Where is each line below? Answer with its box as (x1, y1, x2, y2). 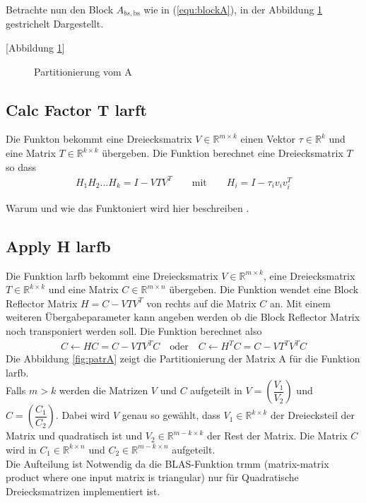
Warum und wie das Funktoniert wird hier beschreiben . (6, 200, 249, 215)
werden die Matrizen (59, 383, 148, 398)
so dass (6, 159, 36, 174)
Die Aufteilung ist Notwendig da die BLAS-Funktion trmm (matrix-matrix (6, 456, 329, 471)
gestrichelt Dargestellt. (6, 16, 104, 31)
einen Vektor (240, 131, 296, 146)
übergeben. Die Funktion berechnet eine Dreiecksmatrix (102, 146, 343, 160)
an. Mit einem (269, 295, 331, 310)
